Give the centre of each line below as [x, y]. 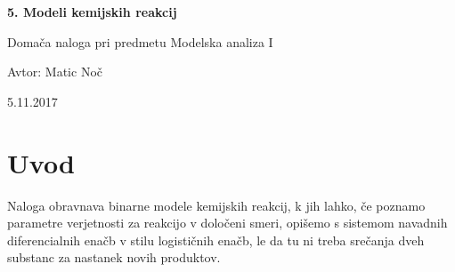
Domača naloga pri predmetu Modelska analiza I [140, 41]
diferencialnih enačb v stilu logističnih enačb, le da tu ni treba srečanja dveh [216, 240]
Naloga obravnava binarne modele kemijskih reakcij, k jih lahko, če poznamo [216, 205]
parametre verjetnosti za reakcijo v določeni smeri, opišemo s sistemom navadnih [227, 223]
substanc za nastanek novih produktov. [114, 257]
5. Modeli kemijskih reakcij [92, 12]
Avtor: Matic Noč [55, 72]
